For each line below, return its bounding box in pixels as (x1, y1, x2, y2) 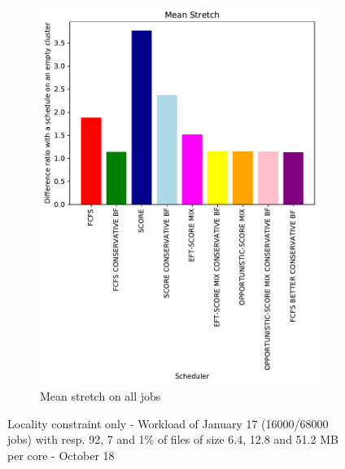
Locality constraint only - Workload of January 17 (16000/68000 (7, 414, 329, 432)
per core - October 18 (7, 447, 115, 464)
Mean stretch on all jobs (40, 388, 161, 405)
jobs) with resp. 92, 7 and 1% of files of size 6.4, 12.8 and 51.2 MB (7, 431, 338, 448)
